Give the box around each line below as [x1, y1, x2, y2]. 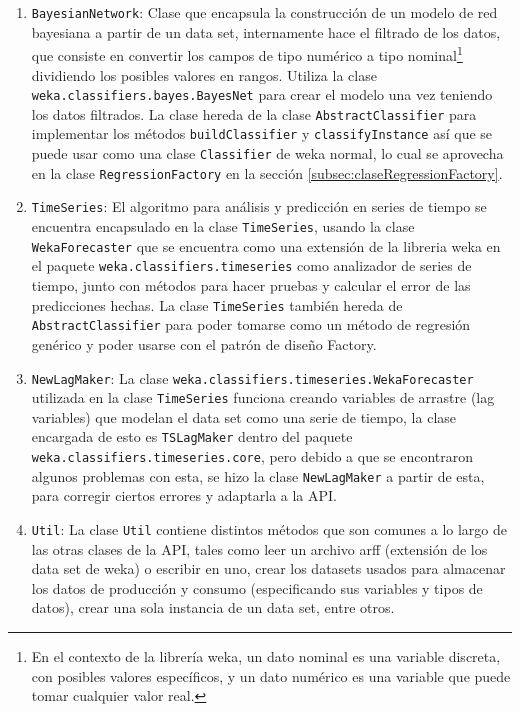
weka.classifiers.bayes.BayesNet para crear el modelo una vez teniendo [31, 84, 493, 105]
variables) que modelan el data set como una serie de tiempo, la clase [31, 406, 457, 427]
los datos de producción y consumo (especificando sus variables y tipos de [31, 577, 483, 598]
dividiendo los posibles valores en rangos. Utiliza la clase [31, 64, 377, 85]
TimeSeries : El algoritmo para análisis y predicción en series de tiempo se [31, 196, 487, 217]
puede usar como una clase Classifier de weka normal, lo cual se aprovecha [31, 143, 504, 164]
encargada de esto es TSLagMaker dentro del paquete [31, 426, 353, 447]
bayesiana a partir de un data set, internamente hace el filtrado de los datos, [31, 21, 501, 42]
